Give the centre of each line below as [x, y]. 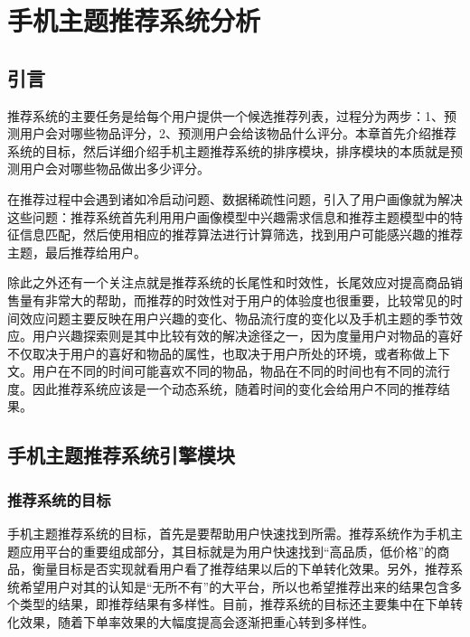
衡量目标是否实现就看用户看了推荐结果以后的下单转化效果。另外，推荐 [241, 569]
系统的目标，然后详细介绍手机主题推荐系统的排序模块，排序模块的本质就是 [229, 150]
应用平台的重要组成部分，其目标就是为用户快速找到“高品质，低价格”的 [228, 551]
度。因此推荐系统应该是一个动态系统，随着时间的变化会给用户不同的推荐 [222, 388]
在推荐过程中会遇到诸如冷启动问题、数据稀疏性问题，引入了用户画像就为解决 [235, 198]
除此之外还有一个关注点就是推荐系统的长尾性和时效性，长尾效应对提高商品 [229, 282]
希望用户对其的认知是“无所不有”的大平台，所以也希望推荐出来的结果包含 [235, 586]
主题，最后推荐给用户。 [77, 252]
